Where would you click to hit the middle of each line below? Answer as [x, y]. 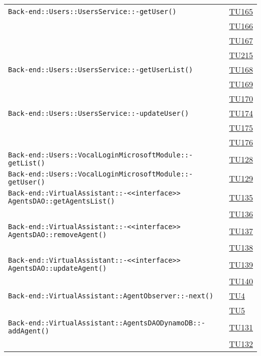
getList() [27, 163]
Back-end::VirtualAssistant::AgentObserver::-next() [111, 296]
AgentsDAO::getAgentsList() [61, 201]
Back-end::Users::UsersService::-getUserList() [101, 69]
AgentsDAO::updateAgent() [57, 268]
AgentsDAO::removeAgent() [57, 235]
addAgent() [29, 331]
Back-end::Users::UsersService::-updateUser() [99, 113]
